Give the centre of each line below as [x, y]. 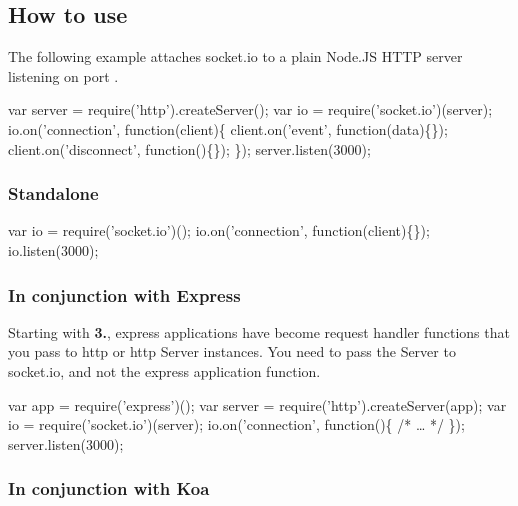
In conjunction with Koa [109, 488]
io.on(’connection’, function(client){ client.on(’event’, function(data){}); [228, 128]
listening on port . [63, 75]
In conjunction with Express [124, 294]
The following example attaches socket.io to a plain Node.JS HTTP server [235, 56]
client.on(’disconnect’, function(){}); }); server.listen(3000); [189, 148]
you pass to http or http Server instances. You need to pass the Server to [232, 351]
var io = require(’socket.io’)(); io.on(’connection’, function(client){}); [219, 230]
